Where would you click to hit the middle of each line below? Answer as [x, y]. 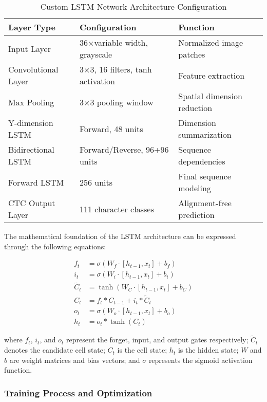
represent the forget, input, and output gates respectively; [157, 340]
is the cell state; [142, 350]
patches [192, 54]
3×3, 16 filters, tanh [116, 69]
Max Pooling [31, 102]
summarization [205, 134]
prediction [196, 215]
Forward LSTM [36, 182]
